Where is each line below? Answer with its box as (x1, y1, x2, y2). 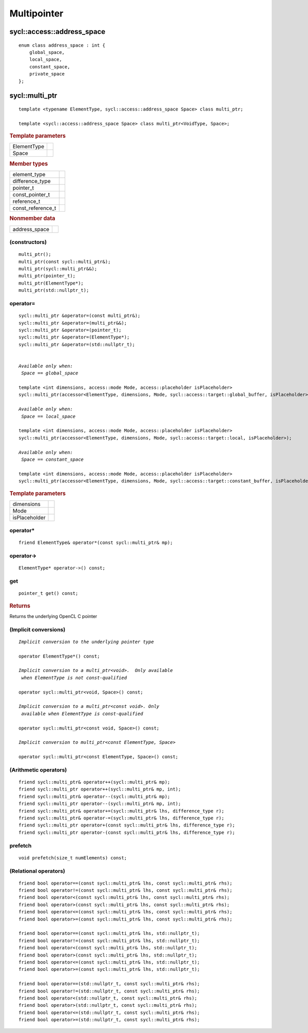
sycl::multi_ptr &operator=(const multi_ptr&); (18, 313, 141, 318)
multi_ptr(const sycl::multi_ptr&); (18, 258, 111, 265)
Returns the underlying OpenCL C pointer (9, 613, 98, 619)
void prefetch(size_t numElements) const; (18, 855, 127, 860)
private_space (29, 71, 65, 77)
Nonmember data (9, 215, 55, 222)
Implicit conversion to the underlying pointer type (18, 638, 154, 645)
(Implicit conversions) (9, 626, 66, 633)
